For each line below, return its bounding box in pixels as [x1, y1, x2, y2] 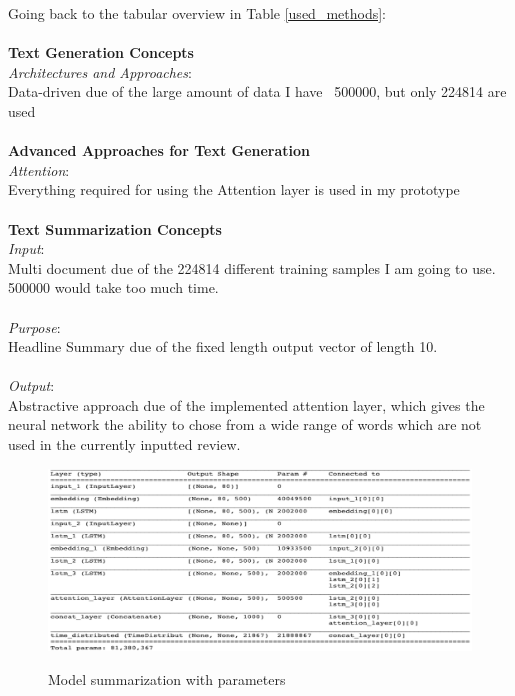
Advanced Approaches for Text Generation [8, 140, 311, 161]
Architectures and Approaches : [8, 61, 192, 82]
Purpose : [8, 316, 61, 337]
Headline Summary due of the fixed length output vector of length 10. [8, 336, 438, 357]
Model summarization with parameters [48, 668, 286, 689]
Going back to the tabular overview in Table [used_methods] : [8, 3, 386, 23]
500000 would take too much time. [8, 277, 219, 298]
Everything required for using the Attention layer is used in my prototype [8, 179, 460, 200]
